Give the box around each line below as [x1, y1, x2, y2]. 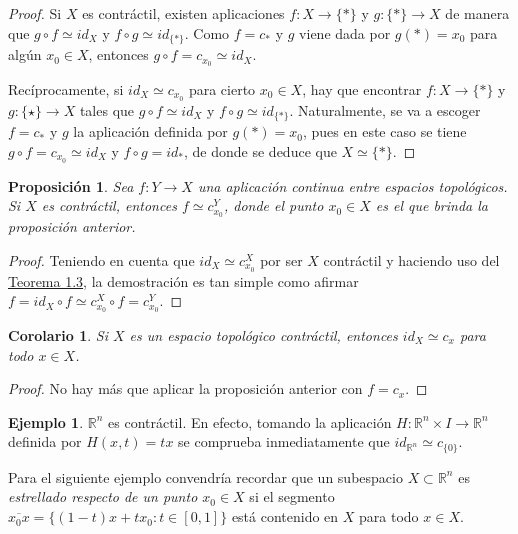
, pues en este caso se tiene [303, 121, 467, 142]
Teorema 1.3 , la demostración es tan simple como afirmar [8, 270, 359, 291]
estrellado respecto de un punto [8, 486, 198, 507]
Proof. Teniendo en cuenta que [8, 249, 195, 270]
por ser [260, 249, 303, 270]
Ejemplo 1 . [8, 411, 84, 432]
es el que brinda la [375, 195, 489, 216]
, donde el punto [223, 195, 324, 216]
